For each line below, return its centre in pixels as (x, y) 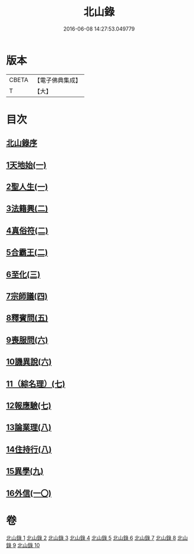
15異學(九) (25, 471)
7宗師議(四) (27, 296)
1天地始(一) (26, 165)
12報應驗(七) (29, 405)
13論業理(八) (29, 428)
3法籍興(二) (27, 209)
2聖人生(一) (27, 187)
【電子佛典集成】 (57, 80)
